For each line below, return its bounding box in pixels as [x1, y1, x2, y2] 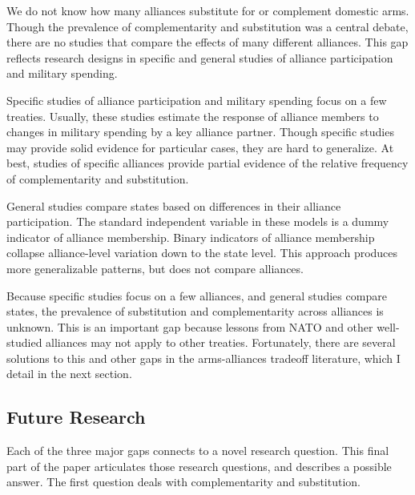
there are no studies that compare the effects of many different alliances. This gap [6, 34, 409, 50]
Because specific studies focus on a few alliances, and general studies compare [6, 287, 387, 304]
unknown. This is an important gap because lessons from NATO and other [6, 318, 373, 335]
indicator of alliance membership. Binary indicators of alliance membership [6, 228, 375, 245]
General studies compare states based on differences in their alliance [6, 197, 341, 214]
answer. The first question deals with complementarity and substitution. [6, 473, 361, 490]
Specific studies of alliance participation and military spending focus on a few [6, 91, 387, 108]
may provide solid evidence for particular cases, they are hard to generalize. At [6, 139, 394, 155]
